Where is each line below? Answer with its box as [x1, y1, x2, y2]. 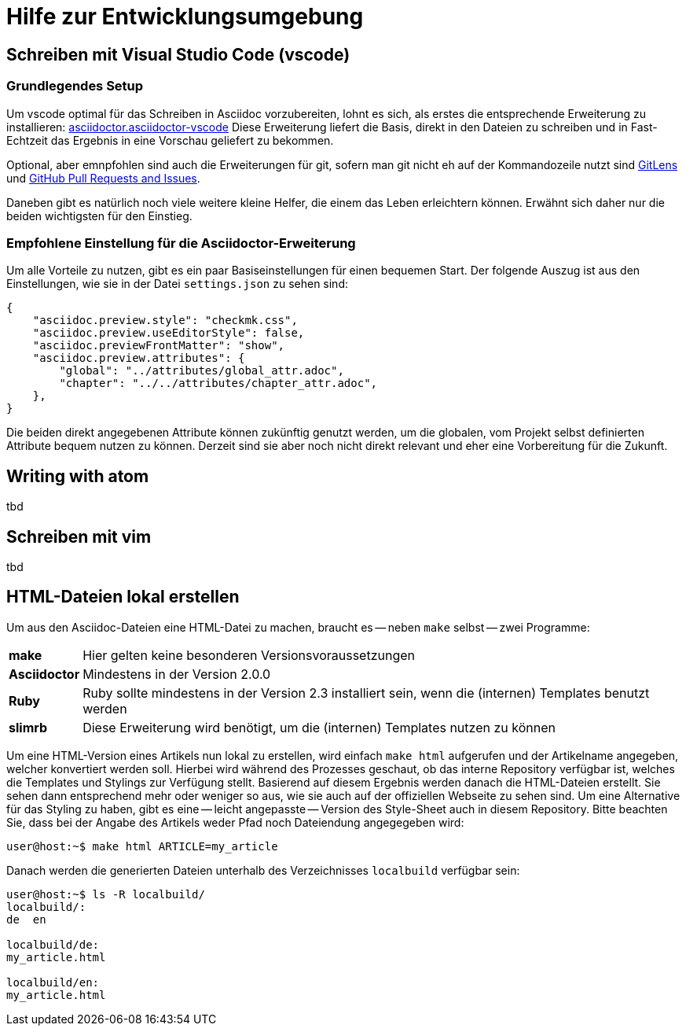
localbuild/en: [6, 975, 100, 989]
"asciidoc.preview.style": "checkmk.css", [32, 314, 298, 327]
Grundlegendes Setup [6, 78, 144, 94]
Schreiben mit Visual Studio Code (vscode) [6, 44, 350, 64]
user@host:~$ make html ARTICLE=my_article [6, 839, 278, 853]
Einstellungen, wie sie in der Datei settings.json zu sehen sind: [6, 277, 348, 291]
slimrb [9, 719, 48, 735]
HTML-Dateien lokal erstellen [6, 587, 240, 607]
